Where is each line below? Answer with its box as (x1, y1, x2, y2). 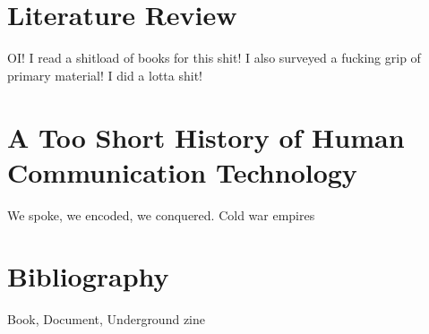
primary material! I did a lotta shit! (7, 65, 202, 84)
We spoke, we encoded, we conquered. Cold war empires (7, 205, 315, 224)
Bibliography (7, 258, 169, 295)
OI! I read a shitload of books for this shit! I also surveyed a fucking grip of (7, 48, 421, 67)
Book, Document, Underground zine (7, 310, 205, 329)
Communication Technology (7, 153, 357, 190)
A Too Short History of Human (7, 118, 405, 155)
